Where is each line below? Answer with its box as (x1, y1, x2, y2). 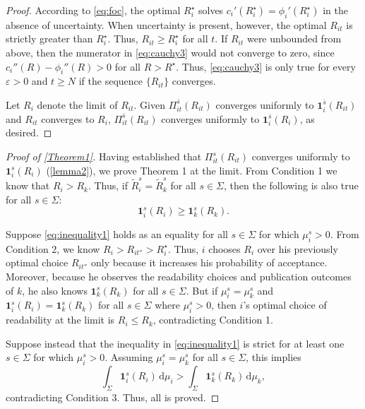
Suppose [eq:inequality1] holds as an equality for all (6, 227, 228, 241)
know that (6, 178, 50, 193)
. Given (133, 97, 165, 112)
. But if (186, 283, 218, 297)
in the (323, 3, 348, 17)
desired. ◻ (6, 125, 52, 140)
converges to (41, 111, 95, 126)
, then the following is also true (224, 178, 359, 193)
